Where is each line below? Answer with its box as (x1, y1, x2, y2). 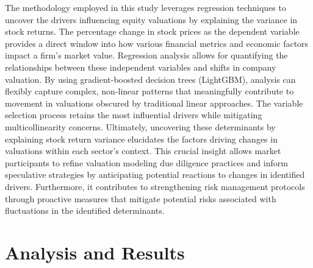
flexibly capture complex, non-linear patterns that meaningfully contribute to (5, 85, 294, 97)
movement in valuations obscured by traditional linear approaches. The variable (5, 96, 303, 109)
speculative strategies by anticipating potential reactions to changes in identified (5, 168, 305, 181)
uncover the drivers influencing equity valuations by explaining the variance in (5, 13, 298, 26)
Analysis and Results (5, 239, 185, 264)
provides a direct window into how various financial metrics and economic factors (5, 37, 309, 49)
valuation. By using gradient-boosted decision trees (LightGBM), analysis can (5, 72, 296, 85)
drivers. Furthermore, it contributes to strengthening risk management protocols (5, 180, 305, 192)
